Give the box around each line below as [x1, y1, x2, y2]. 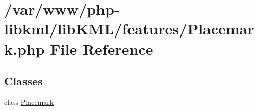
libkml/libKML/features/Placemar [4, 18, 254, 39]
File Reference [50, 38, 153, 59]
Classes [4, 73, 43, 89]
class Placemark [4, 96, 54, 107]
